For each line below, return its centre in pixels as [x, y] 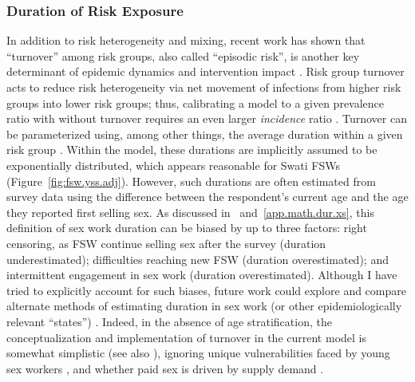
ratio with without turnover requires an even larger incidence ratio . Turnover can [207, 118]
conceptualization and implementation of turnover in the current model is [186, 337]
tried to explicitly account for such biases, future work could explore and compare [206, 290]
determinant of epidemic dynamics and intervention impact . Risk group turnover [206, 71]
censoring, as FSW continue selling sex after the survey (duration [166, 243]
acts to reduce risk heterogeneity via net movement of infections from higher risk [204, 87]
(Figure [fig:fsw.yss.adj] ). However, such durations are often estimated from [191, 181]
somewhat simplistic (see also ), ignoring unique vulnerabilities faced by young [198, 353]
